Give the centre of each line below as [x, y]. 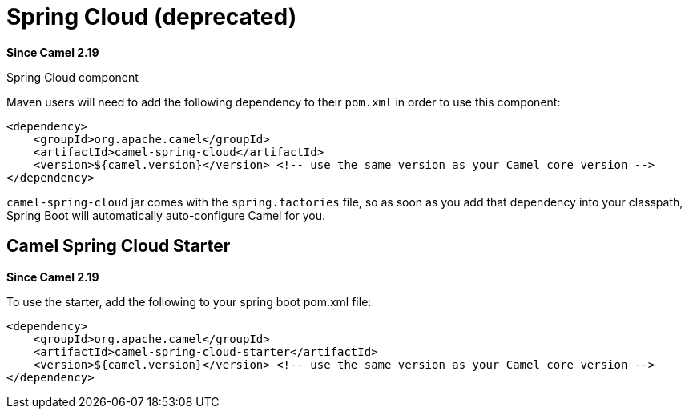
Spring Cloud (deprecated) [152, 17]
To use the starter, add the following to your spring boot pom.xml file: [189, 301]
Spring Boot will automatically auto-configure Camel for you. [166, 215]
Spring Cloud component [73, 77]
